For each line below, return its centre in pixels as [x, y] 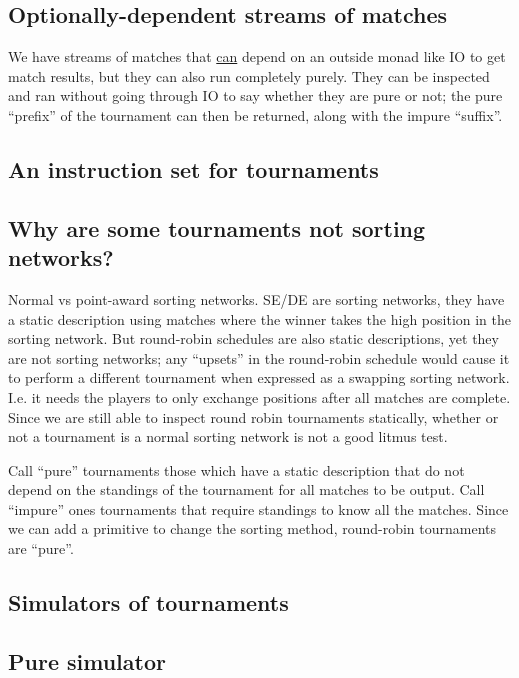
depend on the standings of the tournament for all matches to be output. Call [246, 489]
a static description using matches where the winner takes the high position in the [260, 318]
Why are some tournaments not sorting [217, 227]
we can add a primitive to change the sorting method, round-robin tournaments [252, 528]
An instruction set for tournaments [193, 168]
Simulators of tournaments [148, 602]
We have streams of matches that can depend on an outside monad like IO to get [257, 56]
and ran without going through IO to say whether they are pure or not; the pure [255, 95]
